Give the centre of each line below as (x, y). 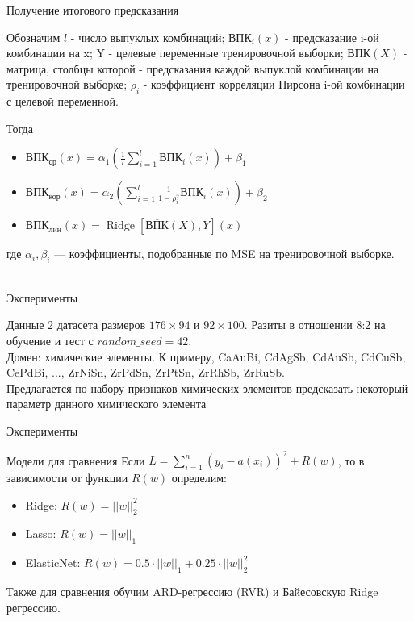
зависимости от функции (67, 477)
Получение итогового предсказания (93, 10)
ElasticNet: (53, 563)
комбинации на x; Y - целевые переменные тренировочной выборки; (175, 53)
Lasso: (41, 533)
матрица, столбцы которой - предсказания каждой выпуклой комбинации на (193, 68)
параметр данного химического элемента (107, 404)
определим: (199, 477)
